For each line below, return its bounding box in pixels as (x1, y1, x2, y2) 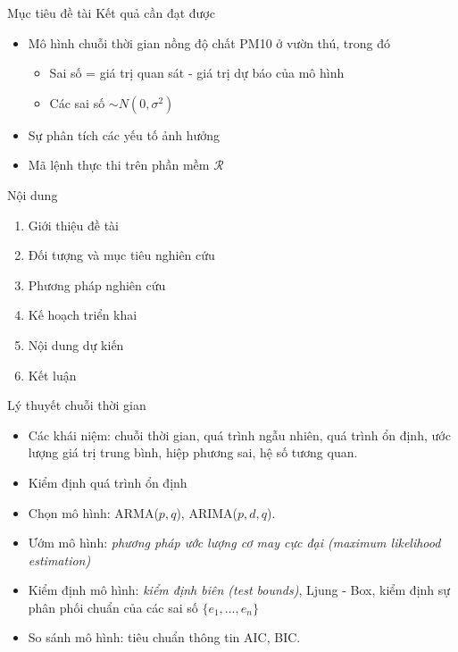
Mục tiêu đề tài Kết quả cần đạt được (7, 4, 215, 21)
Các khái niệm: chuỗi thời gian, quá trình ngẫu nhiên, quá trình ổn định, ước (28, 425, 451, 444)
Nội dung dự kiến (28, 335, 124, 354)
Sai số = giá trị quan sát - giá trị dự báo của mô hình (49, 63, 345, 82)
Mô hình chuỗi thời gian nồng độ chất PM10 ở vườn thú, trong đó (28, 33, 390, 52)
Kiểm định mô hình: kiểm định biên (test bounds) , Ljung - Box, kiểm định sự (28, 581, 451, 599)
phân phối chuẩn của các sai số (28, 598, 198, 616)
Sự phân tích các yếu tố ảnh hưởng (28, 125, 221, 144)
